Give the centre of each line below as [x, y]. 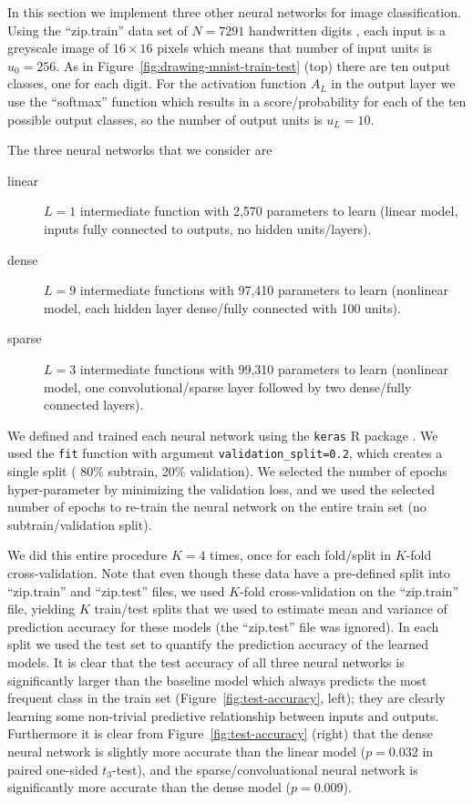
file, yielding [41, 609]
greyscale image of [58, 48]
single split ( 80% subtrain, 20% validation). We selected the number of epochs [227, 471]
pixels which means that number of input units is [294, 48]
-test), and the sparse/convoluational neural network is [265, 769]
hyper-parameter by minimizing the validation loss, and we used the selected [221, 488]
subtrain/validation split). [80, 524]
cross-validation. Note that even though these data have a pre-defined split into [229, 572]
